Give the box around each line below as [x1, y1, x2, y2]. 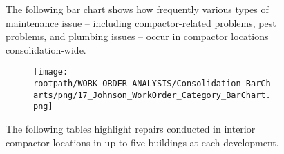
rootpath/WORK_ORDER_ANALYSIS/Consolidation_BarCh [33, 79, 271, 89]
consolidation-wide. [6, 42, 86, 57]
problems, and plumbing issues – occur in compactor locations [6, 29, 269, 44]
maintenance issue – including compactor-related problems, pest [6, 15, 276, 30]
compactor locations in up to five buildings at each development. [6, 135, 279, 149]
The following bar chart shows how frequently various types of [6, 2, 269, 16]
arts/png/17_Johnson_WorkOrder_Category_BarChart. [33, 90, 271, 100]
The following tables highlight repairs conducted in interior [6, 122, 256, 135]
